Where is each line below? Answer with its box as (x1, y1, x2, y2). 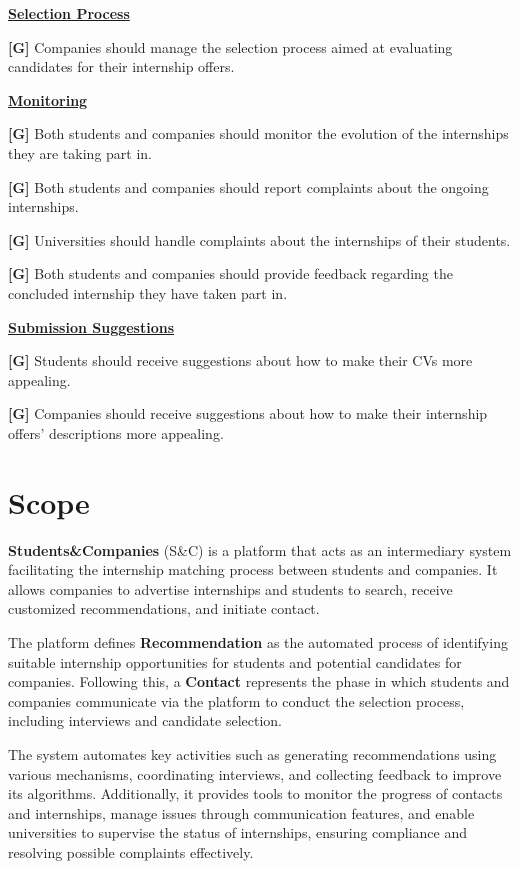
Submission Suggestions (8, 316, 175, 337)
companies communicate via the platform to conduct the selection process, (8, 690, 465, 711)
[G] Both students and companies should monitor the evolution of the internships (8, 123, 509, 144)
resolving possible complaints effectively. (8, 841, 254, 862)
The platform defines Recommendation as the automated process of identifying (8, 632, 508, 652)
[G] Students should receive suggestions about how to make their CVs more (8, 350, 473, 371)
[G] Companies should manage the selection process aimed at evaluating (8, 36, 453, 57)
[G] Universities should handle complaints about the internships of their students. (8, 229, 511, 250)
